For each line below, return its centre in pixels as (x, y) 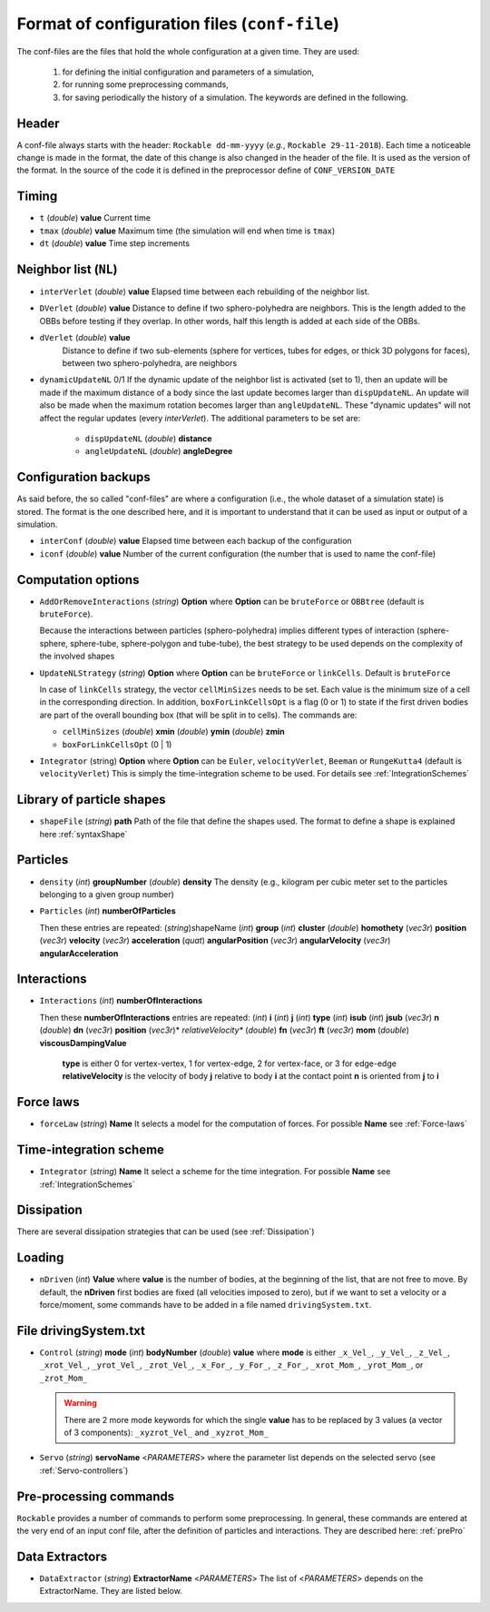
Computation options (78, 580)
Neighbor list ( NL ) (67, 269)
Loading (40, 1258)
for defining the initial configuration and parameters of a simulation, (188, 72)
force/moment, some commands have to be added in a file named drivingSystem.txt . (206, 1305)
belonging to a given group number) (107, 894)
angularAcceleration (79, 953)
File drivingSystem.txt (81, 1330)
